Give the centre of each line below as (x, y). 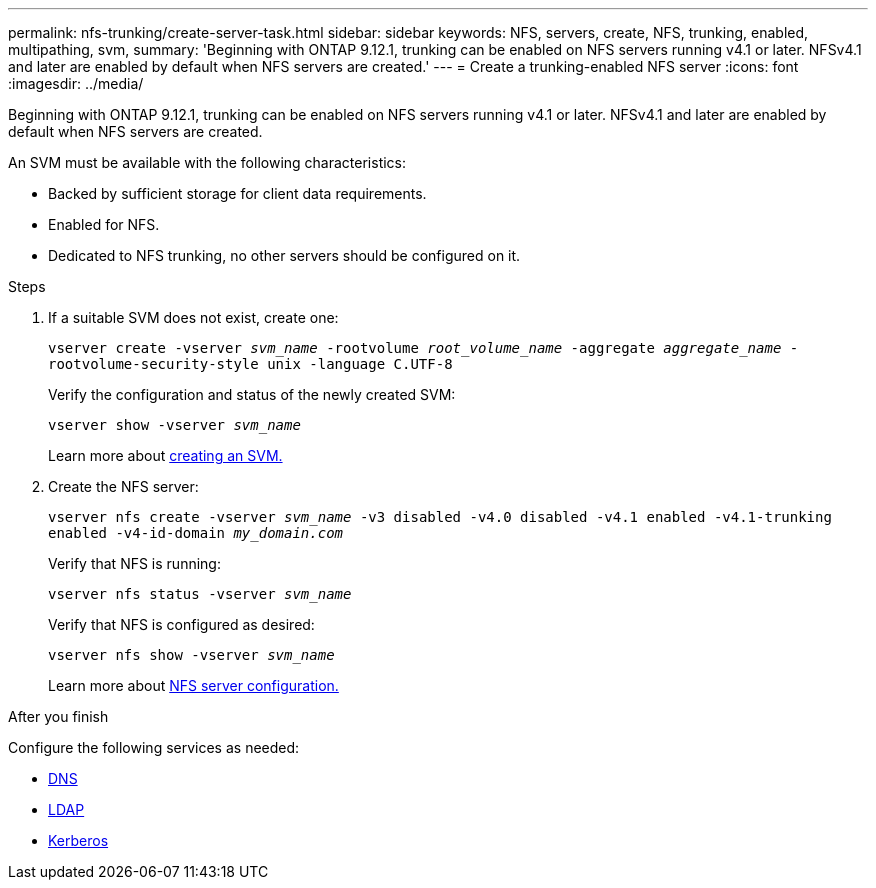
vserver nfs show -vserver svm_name (191, 655)
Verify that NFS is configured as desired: (181, 624)
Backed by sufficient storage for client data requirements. (237, 193)
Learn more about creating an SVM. (165, 455)
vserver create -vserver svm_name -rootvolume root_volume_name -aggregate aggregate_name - (423, 348)
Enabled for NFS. (104, 224)
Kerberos (78, 840)
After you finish (58, 716)
